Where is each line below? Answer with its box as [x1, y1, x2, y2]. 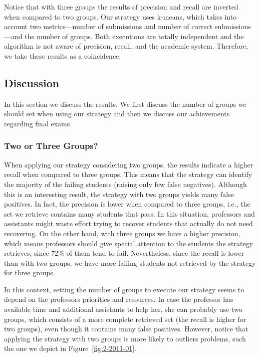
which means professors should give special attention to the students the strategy [4, 238, 253, 248]
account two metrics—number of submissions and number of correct [4, 21, 213, 32]
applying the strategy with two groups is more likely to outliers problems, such [4, 333, 246, 343]
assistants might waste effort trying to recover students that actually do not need [4, 218, 253, 229]
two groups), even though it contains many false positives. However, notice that [4, 323, 248, 334]
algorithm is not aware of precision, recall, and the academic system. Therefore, [4, 41, 248, 51]
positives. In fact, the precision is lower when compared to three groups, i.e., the [4, 199, 250, 209]
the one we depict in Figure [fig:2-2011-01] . [4, 343, 136, 353]
